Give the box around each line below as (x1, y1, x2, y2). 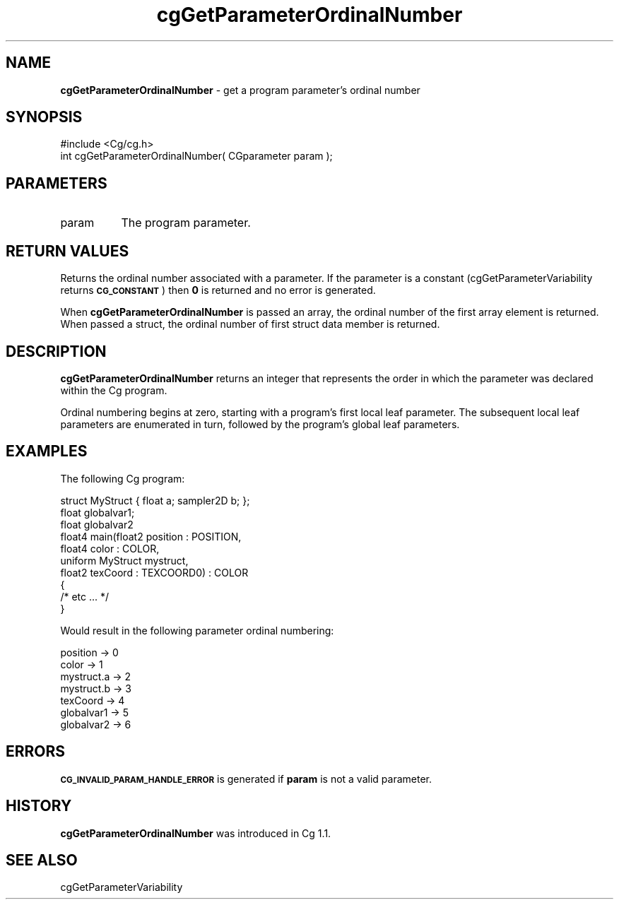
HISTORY (6, 797, 72, 815)
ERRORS (6, 743, 66, 761)
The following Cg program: (60, 472, 185, 485)
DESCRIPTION (6, 342, 107, 360)
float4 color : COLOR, (60, 542, 160, 555)
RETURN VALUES (6, 242, 129, 260)
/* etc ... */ (60, 590, 110, 603)
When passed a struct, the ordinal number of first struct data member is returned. (60, 318, 440, 331)
